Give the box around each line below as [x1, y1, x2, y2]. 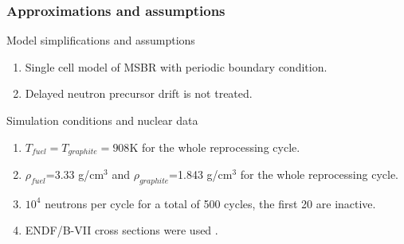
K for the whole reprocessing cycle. [129, 138, 300, 155]
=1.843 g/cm [169, 166, 233, 183]
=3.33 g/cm [45, 166, 104, 183]
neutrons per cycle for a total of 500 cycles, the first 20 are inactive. [45, 195, 376, 211]
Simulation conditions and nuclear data [6, 112, 198, 128]
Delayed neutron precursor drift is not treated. [25, 85, 253, 102]
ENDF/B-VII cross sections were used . [25, 222, 218, 238]
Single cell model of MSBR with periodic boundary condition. [25, 58, 328, 75]
